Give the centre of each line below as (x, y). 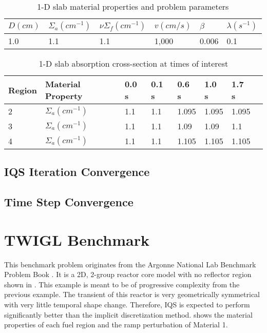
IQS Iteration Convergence (77, 172)
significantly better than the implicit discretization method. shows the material (128, 314)
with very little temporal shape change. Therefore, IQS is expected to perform (127, 305)
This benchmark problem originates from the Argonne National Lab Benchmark (130, 264)
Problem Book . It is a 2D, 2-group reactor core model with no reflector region (128, 274)
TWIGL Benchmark (77, 239)
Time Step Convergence (69, 202)
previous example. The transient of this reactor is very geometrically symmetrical (132, 294)
